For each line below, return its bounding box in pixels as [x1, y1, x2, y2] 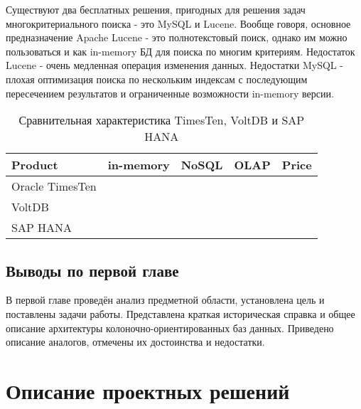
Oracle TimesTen [11, 178, 97, 195]
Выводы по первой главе [6, 259, 179, 281]
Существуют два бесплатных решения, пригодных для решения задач [6, 2, 306, 16]
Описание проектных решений [6, 376, 290, 405]
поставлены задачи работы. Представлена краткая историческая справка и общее [6, 306, 355, 321]
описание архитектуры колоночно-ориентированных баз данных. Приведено [6, 320, 334, 335]
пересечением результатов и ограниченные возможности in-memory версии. [6, 85, 334, 100]
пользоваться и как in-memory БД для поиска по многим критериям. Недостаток [6, 43, 355, 58]
